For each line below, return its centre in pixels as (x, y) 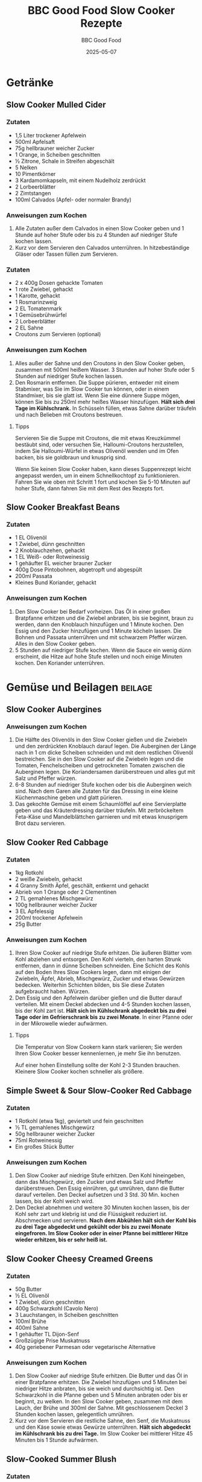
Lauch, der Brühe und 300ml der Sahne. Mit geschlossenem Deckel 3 (101, 1408)
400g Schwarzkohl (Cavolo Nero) (56, 1308)
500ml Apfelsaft (35, 141)
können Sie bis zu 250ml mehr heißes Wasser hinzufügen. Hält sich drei (105, 401)
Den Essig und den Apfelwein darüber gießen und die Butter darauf (98, 998)
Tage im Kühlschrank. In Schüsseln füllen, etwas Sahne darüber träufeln (106, 408)
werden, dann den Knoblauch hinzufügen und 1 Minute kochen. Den (99, 624)
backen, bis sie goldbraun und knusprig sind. (71, 457)
